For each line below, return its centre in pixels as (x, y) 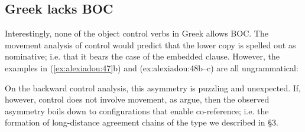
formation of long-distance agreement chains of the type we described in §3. (142, 122)
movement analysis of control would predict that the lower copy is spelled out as (150, 44)
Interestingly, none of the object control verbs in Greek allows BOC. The (137, 33)
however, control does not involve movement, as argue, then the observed (137, 99)
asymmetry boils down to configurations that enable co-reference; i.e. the (137, 110)
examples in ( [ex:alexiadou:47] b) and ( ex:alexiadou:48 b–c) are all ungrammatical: (152, 67)
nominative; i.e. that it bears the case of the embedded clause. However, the (142, 56)
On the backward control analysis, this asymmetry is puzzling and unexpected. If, (153, 88)
